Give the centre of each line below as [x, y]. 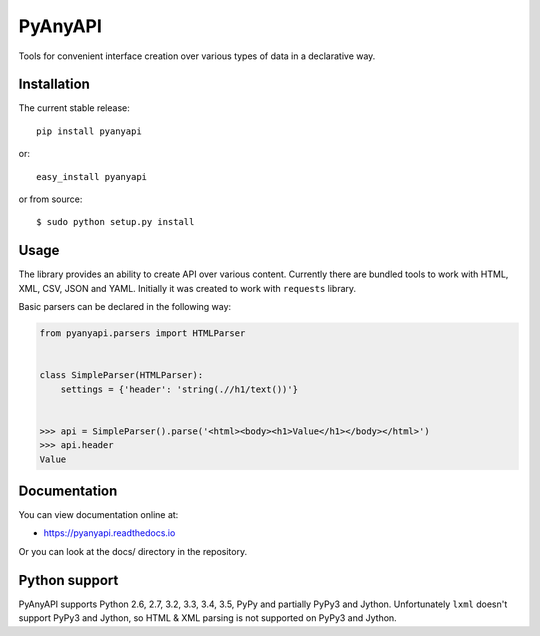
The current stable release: [74, 108]
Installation [54, 84]
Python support [68, 580]
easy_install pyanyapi [92, 176]
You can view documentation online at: [98, 515]
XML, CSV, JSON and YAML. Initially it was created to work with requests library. [187, 288]
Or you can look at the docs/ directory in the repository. [133, 551]
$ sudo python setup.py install [115, 222]
